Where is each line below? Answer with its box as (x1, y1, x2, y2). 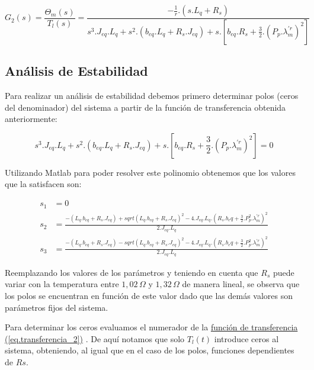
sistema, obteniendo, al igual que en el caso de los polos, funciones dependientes (5, 344, 294, 356)
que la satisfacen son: (5, 178, 82, 190)
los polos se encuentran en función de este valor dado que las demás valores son (5, 289, 293, 301)
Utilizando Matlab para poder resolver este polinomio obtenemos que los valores (5, 166, 296, 178)
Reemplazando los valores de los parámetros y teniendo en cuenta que (5, 266, 258, 278)
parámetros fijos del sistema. (5, 301, 108, 313)
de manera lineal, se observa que (182, 278, 300, 290)
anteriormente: (5, 112, 57, 125)
